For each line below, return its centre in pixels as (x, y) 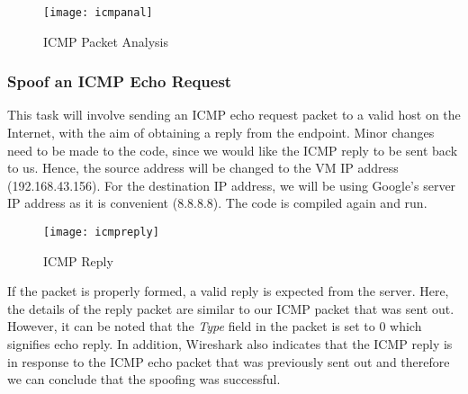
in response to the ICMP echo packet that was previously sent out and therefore (229, 361)
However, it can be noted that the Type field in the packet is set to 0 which (215, 326)
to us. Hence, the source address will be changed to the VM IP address (203, 168)
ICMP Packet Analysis (106, 41)
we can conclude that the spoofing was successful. (144, 379)
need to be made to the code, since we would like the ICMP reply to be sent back (233, 150)
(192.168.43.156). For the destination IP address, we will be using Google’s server (232, 185)
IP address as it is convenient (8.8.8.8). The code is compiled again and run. (217, 203)
